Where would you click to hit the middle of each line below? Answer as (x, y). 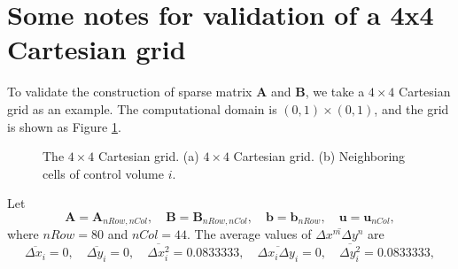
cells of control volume (103, 173)
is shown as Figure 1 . (64, 126)
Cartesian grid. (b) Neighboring (319, 156)
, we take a (335, 92)
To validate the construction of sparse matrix (130, 92)
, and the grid (411, 108)
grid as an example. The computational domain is (142, 108)
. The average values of (249, 234)
